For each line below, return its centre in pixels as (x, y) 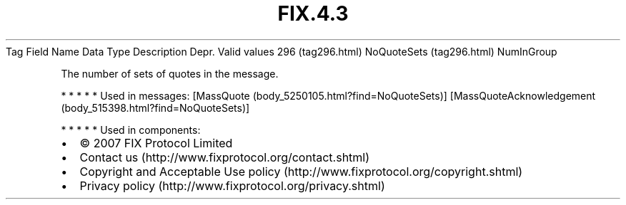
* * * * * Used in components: (131, 130)
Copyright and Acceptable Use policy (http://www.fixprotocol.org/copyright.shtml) (301, 171)
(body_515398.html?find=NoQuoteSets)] (155, 107)
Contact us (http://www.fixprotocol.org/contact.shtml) (225, 157)
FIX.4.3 (313, 14)
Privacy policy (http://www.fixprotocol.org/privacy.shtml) (232, 185)
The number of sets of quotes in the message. (170, 73)
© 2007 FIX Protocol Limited (156, 143)
